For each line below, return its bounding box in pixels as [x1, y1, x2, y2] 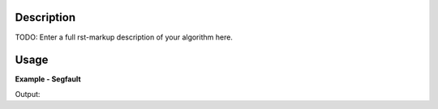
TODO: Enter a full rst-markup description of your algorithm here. [15, 32, 233, 42]
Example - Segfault [15, 74, 81, 84]
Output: [15, 89, 41, 99]
